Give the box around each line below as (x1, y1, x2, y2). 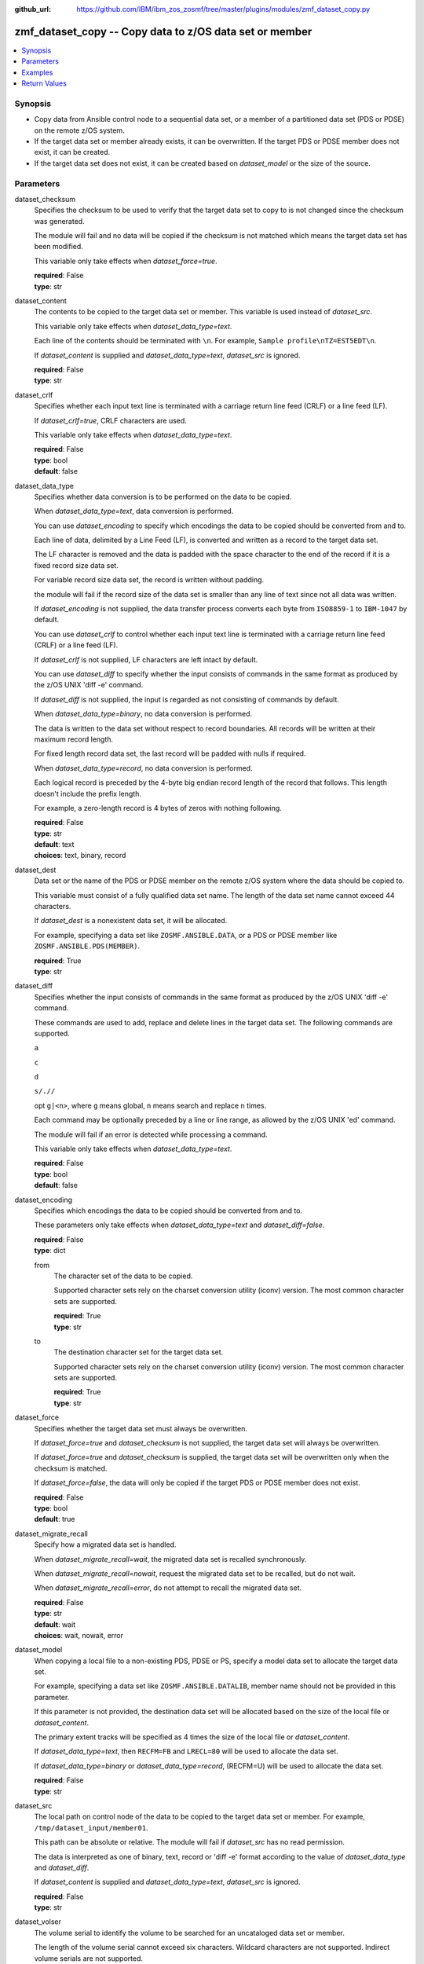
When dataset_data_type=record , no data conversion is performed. (34, 763, 253, 773)
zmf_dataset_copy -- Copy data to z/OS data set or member (14, 24, 313, 38)
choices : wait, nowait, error (34, 1630, 124, 1640)
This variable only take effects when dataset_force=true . (34, 256, 217, 266)
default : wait (34, 1619, 76, 1629)
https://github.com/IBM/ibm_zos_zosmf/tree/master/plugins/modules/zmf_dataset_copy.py (76, 5, 371, 13)
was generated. (34, 216, 86, 225)
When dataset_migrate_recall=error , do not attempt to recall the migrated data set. (34, 1583, 302, 1592)
